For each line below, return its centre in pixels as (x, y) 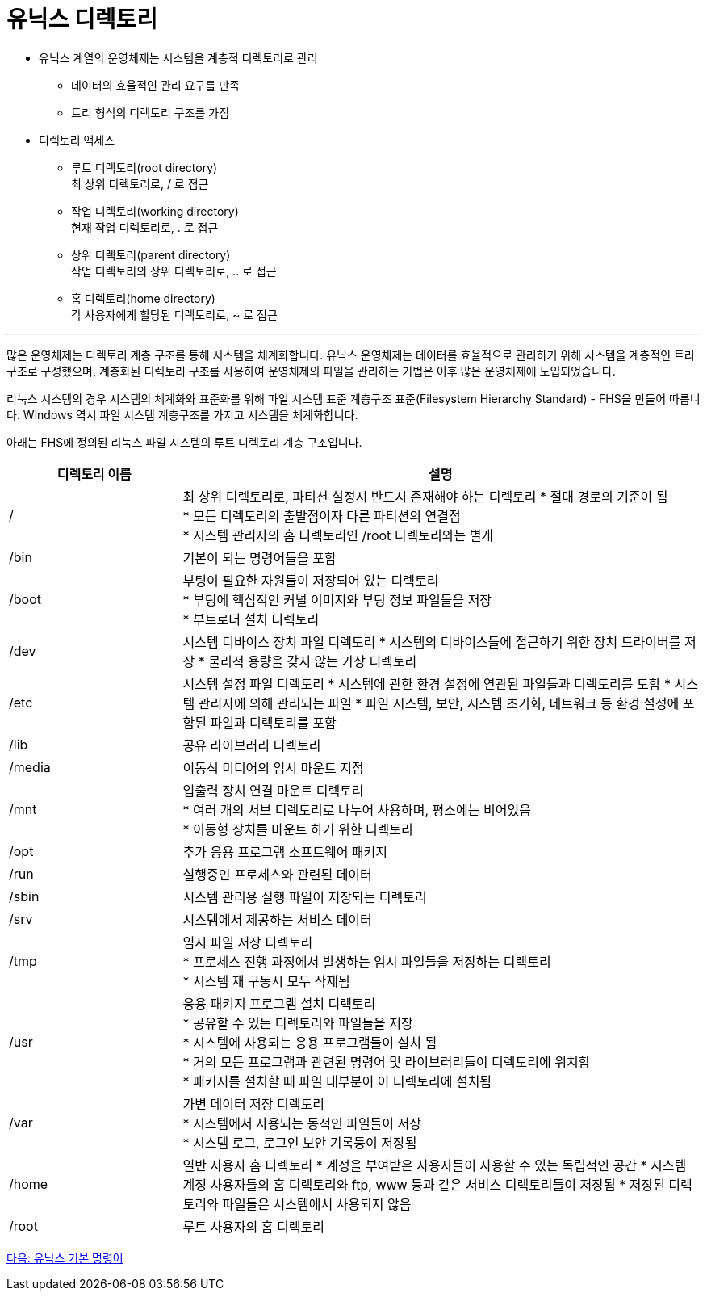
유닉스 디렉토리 (82, 19)
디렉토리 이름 (94, 474)
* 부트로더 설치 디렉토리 (251, 619)
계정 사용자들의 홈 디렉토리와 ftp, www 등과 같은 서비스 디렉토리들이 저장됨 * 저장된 (424, 1184)
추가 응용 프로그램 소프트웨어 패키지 (285, 852)
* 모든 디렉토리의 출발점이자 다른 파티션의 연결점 (322, 516)
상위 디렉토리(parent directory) (151, 254)
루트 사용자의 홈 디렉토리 (253, 1226)
